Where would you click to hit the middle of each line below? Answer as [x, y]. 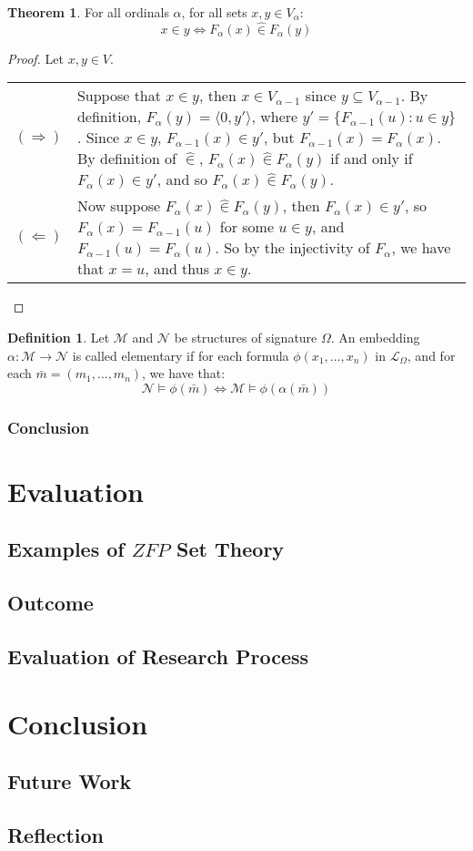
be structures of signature [246, 337]
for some [247, 227]
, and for [431, 355]
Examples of [66, 549]
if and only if [372, 159]
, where [275, 117]
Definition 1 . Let [59, 337]
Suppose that [119, 96]
